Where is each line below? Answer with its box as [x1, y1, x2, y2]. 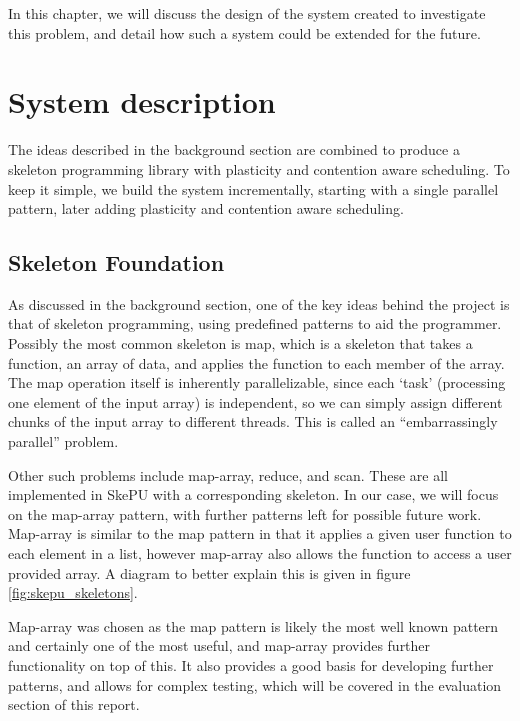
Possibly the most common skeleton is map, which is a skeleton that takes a [8, 333, 473, 354]
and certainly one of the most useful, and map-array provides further [8, 635, 431, 656]
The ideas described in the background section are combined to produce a [8, 139, 460, 160]
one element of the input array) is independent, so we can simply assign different [8, 391, 503, 412]
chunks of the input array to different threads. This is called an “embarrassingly [8, 411, 498, 432]
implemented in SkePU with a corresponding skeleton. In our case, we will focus [8, 484, 499, 505]
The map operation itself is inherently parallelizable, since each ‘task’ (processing [8, 372, 506, 393]
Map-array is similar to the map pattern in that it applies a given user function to [8, 523, 512, 544]
